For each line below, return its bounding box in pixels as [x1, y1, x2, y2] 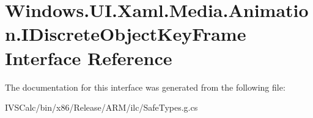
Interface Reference [5, 45, 172, 70]
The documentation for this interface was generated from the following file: [5, 80, 285, 93]
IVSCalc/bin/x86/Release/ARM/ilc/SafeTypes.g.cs [5, 101, 198, 114]
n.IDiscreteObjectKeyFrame [5, 21, 246, 46]
